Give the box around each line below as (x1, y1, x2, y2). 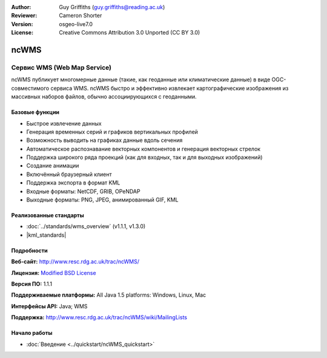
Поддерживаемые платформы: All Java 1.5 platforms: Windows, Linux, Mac (11, 291, 206, 299)
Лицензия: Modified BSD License (11, 269, 96, 276)
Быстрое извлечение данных (26, 120, 102, 127)
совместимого (11, 84, 50, 92)
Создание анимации (26, 162, 79, 169)
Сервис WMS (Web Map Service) (11, 63, 112, 72)
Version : (11, 20, 33, 27)
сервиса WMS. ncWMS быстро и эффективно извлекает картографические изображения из (50, 84, 289, 92)
